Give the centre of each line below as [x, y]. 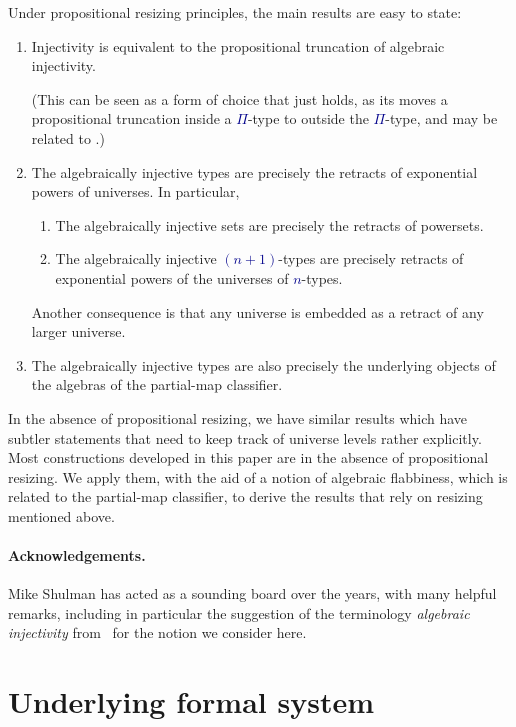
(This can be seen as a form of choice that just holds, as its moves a [239, 98]
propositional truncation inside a [131, 118]
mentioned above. [61, 515]
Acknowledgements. [77, 555]
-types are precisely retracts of [371, 258]
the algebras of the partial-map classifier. [157, 384]
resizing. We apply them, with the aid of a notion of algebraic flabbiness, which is [258, 476]
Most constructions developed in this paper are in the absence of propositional [248, 457]
